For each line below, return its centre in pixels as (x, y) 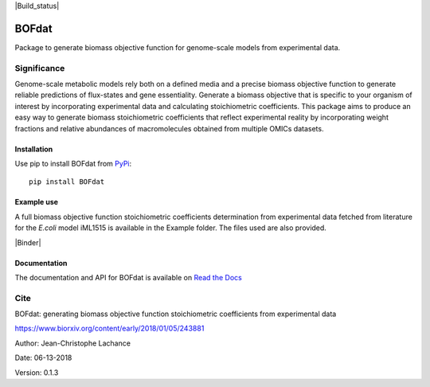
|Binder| (28, 242)
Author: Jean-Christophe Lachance (73, 343)
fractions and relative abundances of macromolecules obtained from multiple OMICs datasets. (169, 128)
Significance (40, 68)
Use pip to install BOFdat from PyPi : (73, 164)
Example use (37, 202)
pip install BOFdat (67, 182)
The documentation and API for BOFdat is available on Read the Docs (128, 277)
